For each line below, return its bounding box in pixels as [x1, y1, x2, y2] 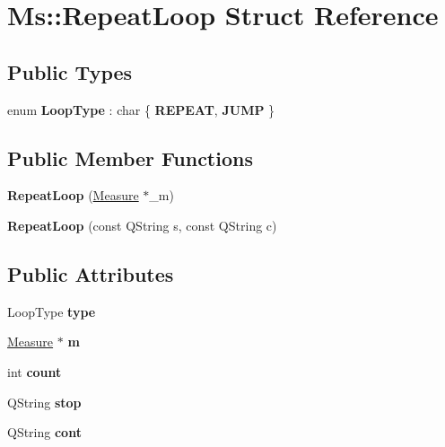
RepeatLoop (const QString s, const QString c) [7, 215, 277, 234]
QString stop [7, 392, 82, 411]
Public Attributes [7, 259, 174, 287]
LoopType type [7, 302, 96, 320]
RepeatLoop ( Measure [7, 186, 139, 205]
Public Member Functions [7, 144, 253, 171]
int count [7, 362, 62, 381]
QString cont [7, 423, 82, 442]
